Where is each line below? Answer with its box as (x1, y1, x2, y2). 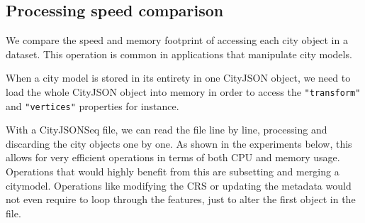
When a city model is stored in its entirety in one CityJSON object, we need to (6, 70, 351, 85)
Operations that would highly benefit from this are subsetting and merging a (6, 164, 339, 179)
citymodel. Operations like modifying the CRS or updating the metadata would (6, 178, 352, 192)
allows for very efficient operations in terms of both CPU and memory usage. (6, 150, 340, 165)
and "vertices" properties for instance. (6, 98, 179, 113)
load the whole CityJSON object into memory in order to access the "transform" (6, 84, 361, 99)
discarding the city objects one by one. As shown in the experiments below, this (6, 136, 352, 151)
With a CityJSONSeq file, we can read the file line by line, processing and (6, 122, 327, 137)
